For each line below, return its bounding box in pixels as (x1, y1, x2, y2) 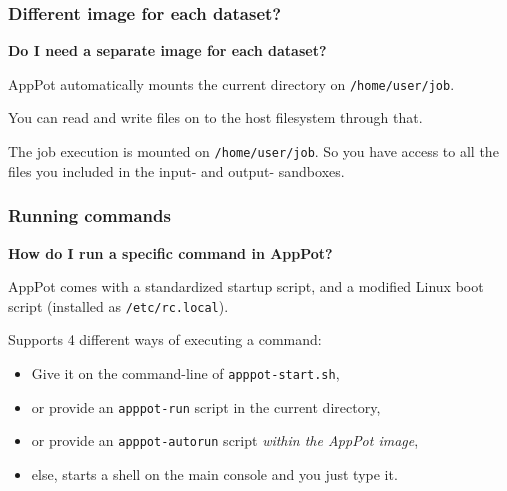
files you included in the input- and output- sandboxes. (8, 160, 345, 181)
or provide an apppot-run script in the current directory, (31, 396, 381, 417)
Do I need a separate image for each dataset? (8, 40, 327, 61)
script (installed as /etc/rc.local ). (8, 295, 229, 316)
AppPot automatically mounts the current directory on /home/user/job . (8, 73, 455, 94)
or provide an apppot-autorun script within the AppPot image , (31, 430, 419, 451)
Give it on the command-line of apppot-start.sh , (31, 362, 340, 383)
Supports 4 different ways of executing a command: (8, 329, 322, 350)
